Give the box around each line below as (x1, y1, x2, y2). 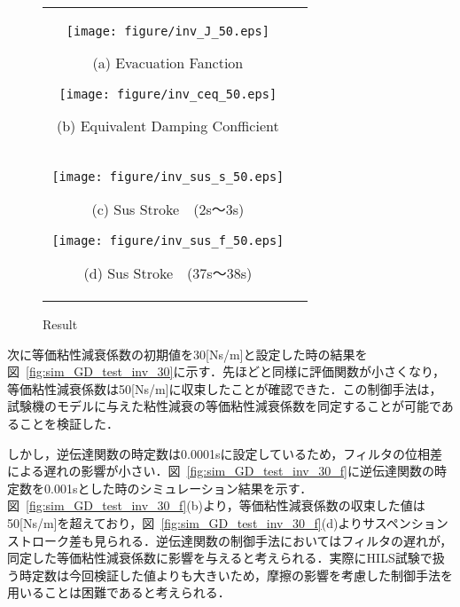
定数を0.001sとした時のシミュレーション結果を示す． (7, 478, 313, 497)
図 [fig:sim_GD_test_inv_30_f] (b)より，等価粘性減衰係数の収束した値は (7, 496, 425, 515)
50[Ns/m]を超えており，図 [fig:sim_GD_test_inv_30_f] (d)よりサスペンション (7, 513, 448, 532)
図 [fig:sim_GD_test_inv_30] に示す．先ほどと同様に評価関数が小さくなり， (7, 362, 445, 381)
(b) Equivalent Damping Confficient (57, 115, 279, 136)
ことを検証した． (19, 414, 119, 432)
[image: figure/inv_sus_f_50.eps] (51, 233, 285, 248)
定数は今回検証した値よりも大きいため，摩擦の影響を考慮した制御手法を (31, 565, 454, 584)
